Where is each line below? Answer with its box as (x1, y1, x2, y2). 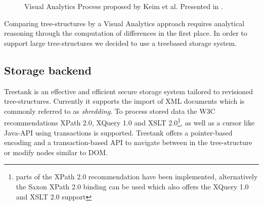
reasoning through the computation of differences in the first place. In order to (4, 28, 247, 38)
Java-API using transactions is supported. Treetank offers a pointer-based (4, 127, 233, 138)
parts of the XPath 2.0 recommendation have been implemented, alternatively (16, 171, 258, 182)
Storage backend (4, 62, 92, 78)
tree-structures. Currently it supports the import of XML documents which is (4, 96, 245, 106)
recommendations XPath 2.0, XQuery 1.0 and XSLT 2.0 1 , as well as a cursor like (4, 116, 255, 128)
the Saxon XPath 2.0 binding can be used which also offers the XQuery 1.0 (16, 181, 249, 191)
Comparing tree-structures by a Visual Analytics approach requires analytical (4, 18, 245, 28)
